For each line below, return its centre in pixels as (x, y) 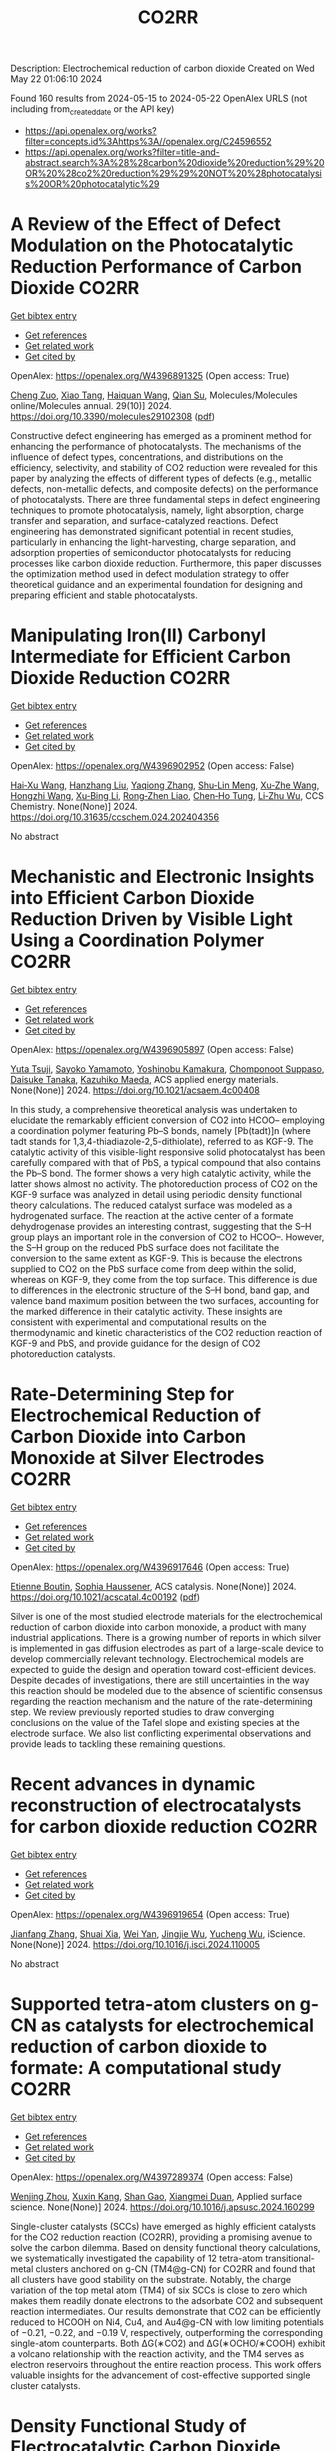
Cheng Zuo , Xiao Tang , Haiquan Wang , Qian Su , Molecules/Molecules (154, 395)
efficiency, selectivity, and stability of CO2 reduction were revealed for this (164, 467)
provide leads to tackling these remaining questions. (118, 1743)
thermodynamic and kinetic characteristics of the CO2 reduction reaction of (166, 1332)
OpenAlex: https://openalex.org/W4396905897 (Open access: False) (152, 1049)
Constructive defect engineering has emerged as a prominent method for (161, 435)
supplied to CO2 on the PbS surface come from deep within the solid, (153, 1268)
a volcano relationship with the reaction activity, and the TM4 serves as (157, 2353)
